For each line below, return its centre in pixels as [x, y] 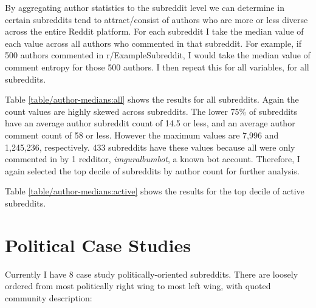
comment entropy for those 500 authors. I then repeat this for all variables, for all [157, 67]
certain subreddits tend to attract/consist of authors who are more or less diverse [156, 19]
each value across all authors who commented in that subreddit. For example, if [153, 43]
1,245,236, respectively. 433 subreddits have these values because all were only [150, 147]
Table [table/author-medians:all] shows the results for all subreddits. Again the [152, 99]
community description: [49, 297]
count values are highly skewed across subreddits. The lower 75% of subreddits [151, 111]
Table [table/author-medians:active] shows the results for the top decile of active [155, 191]
